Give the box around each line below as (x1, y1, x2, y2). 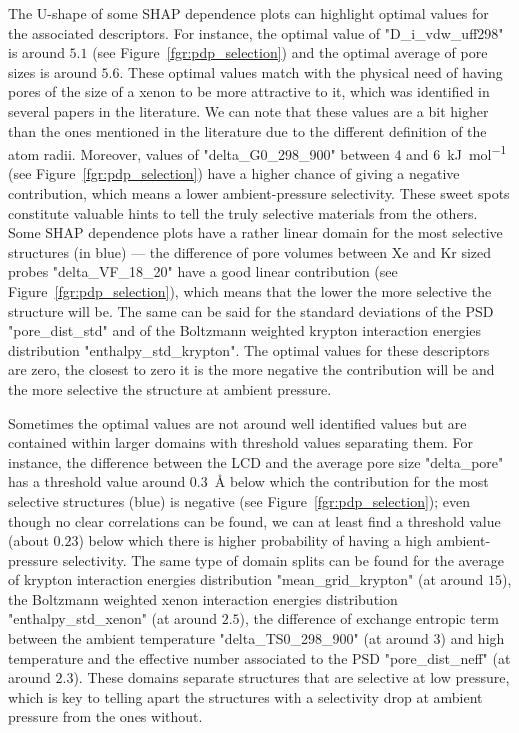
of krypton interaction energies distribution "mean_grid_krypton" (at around (8, 569, 484, 590)
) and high (440, 628, 505, 649)
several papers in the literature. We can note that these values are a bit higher (8, 100, 489, 121)
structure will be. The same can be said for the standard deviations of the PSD (8, 300, 494, 321)
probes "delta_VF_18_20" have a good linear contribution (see (8, 261, 398, 282)
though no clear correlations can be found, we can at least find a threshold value (8, 510, 501, 531)
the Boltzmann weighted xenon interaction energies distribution (8, 588, 398, 609)
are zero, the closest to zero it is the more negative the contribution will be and (8, 359, 495, 380)
